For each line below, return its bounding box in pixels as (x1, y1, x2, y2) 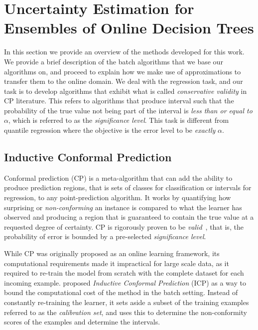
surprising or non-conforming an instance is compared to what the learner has (4, 202, 242, 212)
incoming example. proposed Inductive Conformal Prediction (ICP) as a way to (4, 277, 246, 288)
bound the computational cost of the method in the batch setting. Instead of (4, 287, 238, 298)
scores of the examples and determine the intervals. (4, 317, 160, 327)
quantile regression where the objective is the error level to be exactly (4, 125, 216, 135)
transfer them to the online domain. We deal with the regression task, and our (4, 76, 243, 86)
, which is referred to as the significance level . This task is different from (8, 115, 229, 125)
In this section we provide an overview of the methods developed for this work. (4, 46, 245, 57)
